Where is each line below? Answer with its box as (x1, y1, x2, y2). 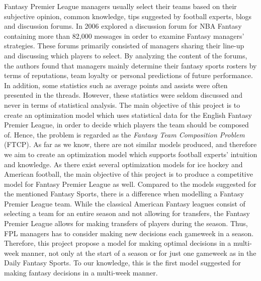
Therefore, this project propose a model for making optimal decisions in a (4, 238, 231, 248)
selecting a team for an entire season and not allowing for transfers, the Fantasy (4, 208, 250, 219)
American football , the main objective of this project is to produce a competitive (4, 169, 253, 179)
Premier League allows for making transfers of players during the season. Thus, (4, 218, 248, 229)
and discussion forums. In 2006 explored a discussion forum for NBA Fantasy (4, 21, 242, 31)
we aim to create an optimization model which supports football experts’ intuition (4, 149, 257, 159)
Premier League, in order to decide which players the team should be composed (4, 119, 249, 130)
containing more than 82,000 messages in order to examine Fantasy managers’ (4, 30, 244, 41)
